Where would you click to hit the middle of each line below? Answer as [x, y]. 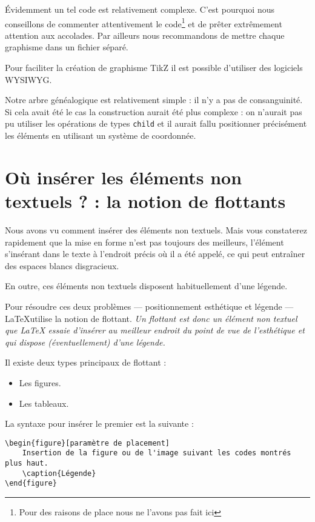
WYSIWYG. [28, 79]
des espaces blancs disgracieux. [62, 265]
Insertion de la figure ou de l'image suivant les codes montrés [157, 453]
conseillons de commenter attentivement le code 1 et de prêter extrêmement [144, 22]
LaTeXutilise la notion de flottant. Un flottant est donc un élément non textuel [151, 318]
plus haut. [27, 463]
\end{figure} [31, 484]
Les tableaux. [44, 403]
